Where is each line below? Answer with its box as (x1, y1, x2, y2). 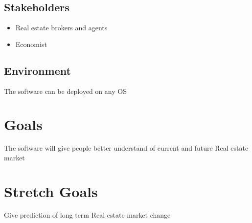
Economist (15, 39, 47, 49)
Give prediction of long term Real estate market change (4, 209, 171, 220)
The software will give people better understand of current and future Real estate (4, 143, 249, 153)
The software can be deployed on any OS (4, 86, 127, 96)
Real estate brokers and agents (15, 22, 108, 33)
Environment (4, 63, 71, 78)
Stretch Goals (4, 181, 98, 201)
